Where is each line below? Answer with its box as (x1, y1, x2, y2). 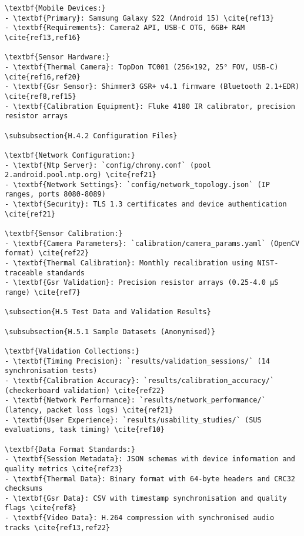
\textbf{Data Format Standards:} (5, 445, 135, 454)
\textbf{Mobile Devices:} (5, 4, 106, 12)
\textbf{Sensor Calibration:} (5, 229, 123, 238)
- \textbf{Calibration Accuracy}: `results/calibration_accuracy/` (5, 376, 275, 385)
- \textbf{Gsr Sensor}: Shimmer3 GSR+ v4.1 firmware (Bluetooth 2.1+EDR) (5, 82, 300, 91)
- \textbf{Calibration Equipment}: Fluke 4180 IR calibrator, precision (5, 102, 295, 111)
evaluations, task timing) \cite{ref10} (5, 425, 165, 434)
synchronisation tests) (5, 367, 98, 375)
